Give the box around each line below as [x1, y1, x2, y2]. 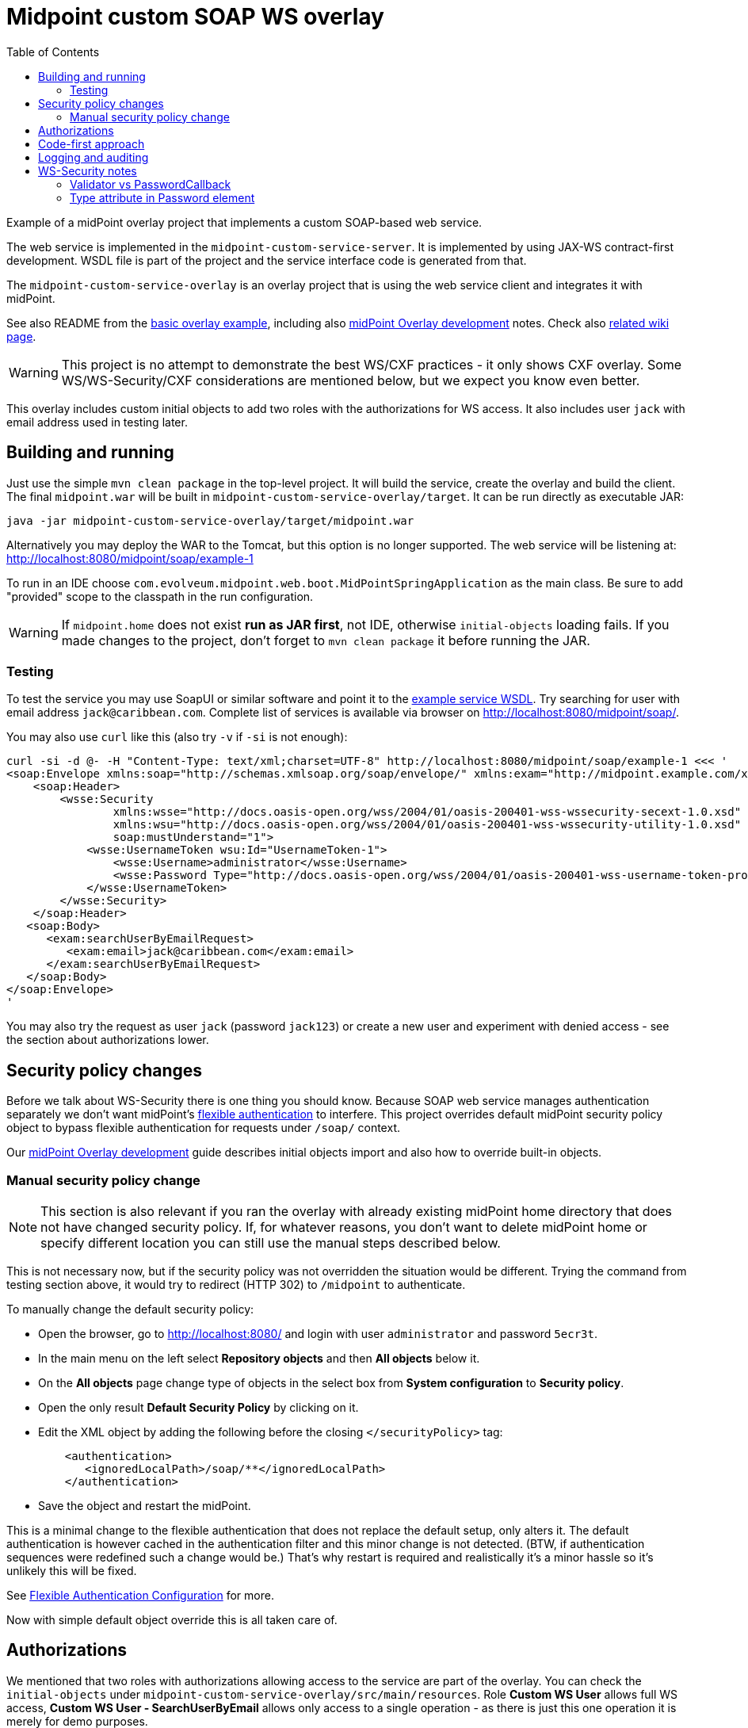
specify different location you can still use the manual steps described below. [40, 1234, 501, 1251]
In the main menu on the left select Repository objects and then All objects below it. [38, 1351, 480, 1365]
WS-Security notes [38, 163, 137, 178]
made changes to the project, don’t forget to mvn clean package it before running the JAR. [61, 632, 590, 648]
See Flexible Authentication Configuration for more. [6, 1588, 274, 1602]
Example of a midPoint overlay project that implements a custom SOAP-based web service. [6, 215, 483, 229]
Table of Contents [6, 44, 100, 59]
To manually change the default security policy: [6, 1302, 254, 1316]
